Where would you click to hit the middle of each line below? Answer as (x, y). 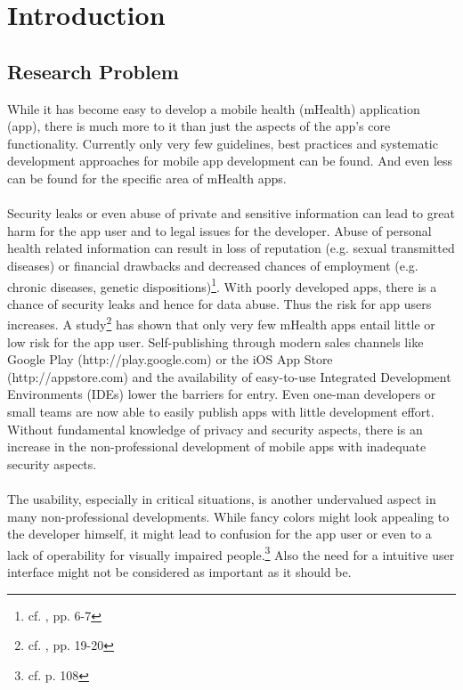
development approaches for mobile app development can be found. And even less (230, 161)
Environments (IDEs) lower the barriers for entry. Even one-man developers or (222, 394)
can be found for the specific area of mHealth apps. (147, 178)
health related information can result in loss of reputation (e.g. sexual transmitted (231, 248)
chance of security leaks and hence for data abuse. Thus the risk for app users (219, 303)
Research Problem (93, 71)
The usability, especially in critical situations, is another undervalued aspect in (222, 498)
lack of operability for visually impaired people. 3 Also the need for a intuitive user (231, 553)
